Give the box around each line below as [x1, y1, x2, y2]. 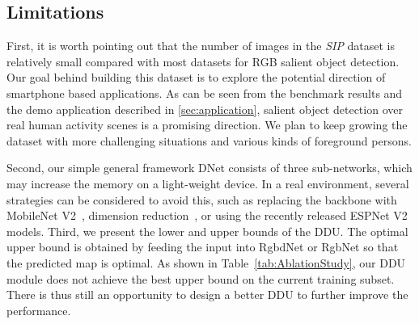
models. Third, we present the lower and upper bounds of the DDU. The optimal [6, 222, 408, 239]
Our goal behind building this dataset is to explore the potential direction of [6, 69, 386, 86]
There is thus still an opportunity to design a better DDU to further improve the [6, 286, 408, 303]
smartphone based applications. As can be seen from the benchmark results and [6, 84, 403, 101]
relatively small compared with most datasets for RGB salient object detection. [6, 53, 400, 69]
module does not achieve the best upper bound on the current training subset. [6, 270, 395, 287]
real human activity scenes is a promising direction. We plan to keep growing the [6, 116, 408, 133]
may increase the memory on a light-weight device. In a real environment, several [6, 175, 409, 191]
